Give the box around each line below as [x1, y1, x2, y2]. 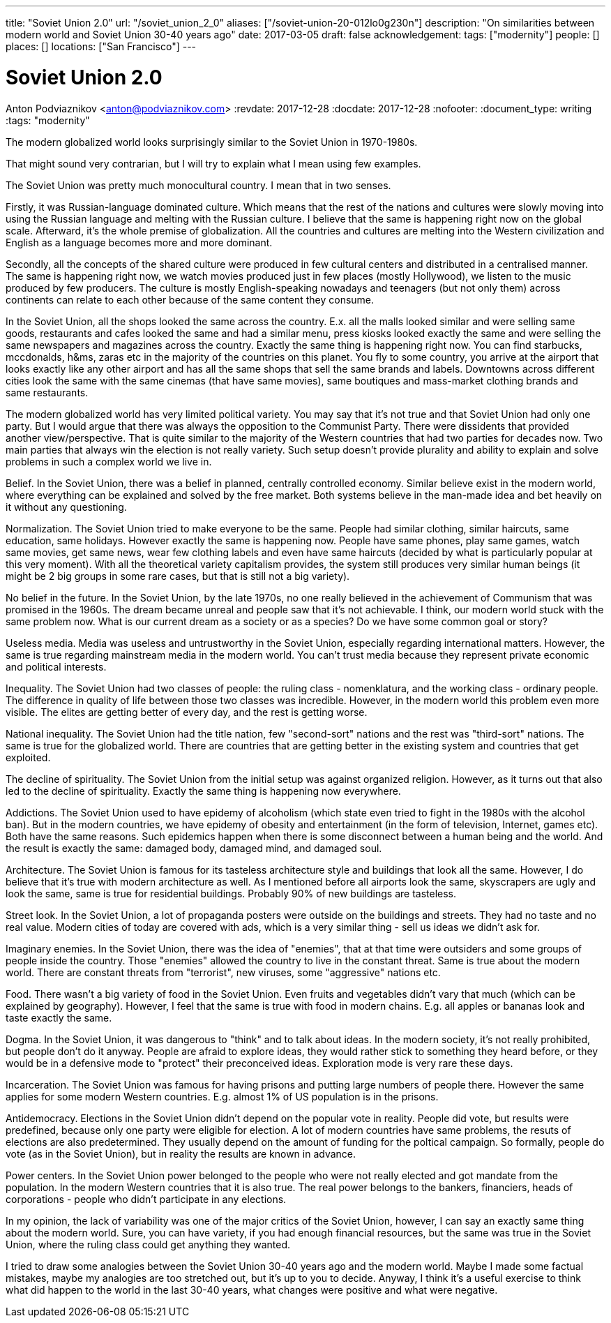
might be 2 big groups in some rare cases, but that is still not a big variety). [6, 569, 350, 582]
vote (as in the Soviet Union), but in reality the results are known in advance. [6, 1147, 356, 1160]
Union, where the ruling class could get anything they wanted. [6, 1238, 291, 1250]
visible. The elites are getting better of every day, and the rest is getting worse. [6, 705, 368, 718]
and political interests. [6, 660, 107, 673]
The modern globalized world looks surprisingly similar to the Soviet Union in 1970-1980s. [6, 135, 418, 148]
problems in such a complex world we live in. [6, 455, 212, 468]
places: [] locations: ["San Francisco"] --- [6, 40, 197, 52]
